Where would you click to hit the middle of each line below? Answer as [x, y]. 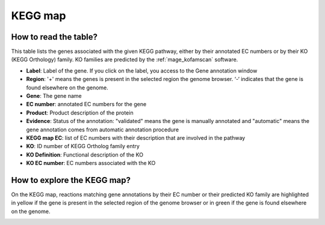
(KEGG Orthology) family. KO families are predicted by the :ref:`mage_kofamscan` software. [125, 59]
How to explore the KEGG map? [71, 180]
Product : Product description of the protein [80, 112]
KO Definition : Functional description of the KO [85, 154]
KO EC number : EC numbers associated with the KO [91, 163]
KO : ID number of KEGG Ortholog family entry [83, 146]
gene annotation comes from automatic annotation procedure [103, 130]
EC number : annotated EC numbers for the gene [86, 104]
